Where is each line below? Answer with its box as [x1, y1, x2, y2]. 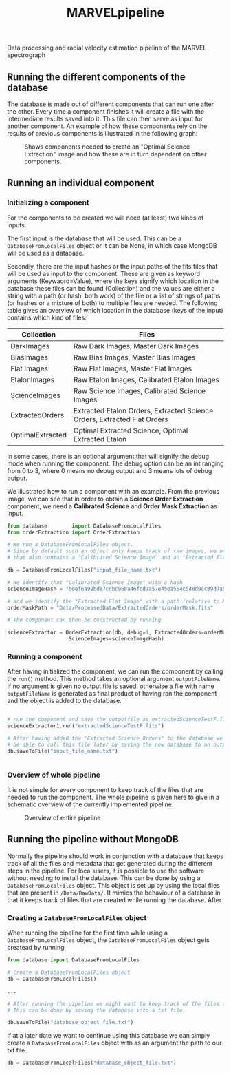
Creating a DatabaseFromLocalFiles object [7, 913, 147, 922]
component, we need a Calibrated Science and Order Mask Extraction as [7, 501, 218, 510]
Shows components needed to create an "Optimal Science [24, 143, 190, 151]
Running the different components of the [7, 71, 186, 83]
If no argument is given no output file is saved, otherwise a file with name [7, 682, 214, 690]
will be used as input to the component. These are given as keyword [7, 269, 201, 278]
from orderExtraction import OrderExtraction [7, 529, 140, 536]
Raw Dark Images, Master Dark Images [73, 341, 199, 351]
